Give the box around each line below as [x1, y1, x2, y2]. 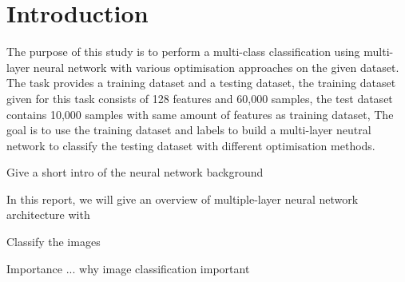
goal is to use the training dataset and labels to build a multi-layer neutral [6, 121, 371, 138]
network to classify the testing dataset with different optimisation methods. [6, 137, 375, 153]
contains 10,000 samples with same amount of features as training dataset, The [6, 105, 394, 122]
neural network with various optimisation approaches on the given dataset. [33, 58, 399, 75]
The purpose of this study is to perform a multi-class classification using [6, 43, 360, 60]
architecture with [6, 206, 90, 223]
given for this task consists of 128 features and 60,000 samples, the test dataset [6, 89, 393, 106]
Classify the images [6, 233, 101, 250]
